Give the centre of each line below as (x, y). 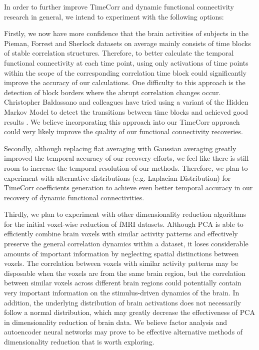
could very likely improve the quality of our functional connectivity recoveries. (123, 131)
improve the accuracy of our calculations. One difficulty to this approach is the (125, 82)
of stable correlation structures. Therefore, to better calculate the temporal (119, 53)
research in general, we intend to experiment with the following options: (114, 16)
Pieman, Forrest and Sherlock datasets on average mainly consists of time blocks (127, 43)
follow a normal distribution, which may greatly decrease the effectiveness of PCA (129, 312)
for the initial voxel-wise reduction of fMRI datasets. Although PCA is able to (124, 224)
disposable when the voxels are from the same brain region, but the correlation (125, 273)
